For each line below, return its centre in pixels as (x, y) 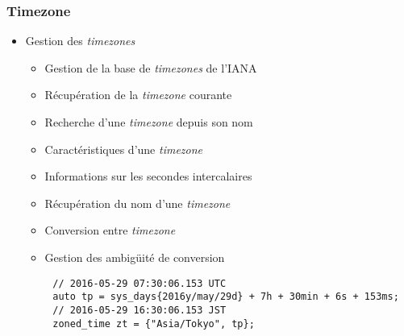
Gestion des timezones (80, 41)
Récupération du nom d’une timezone (137, 203)
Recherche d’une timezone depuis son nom (149, 122)
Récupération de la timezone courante (138, 95)
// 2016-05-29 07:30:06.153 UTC (140, 283)
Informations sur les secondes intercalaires (148, 176)
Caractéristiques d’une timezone (124, 149)
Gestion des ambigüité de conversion (135, 257)
